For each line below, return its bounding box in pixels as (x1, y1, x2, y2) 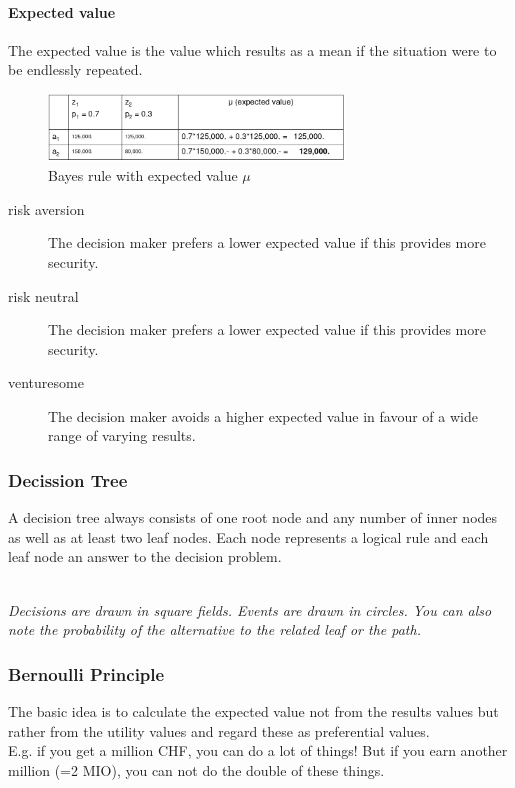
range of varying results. (48, 425, 196, 446)
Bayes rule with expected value (48, 165, 238, 186)
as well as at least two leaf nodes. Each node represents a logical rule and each (8, 526, 489, 547)
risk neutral (8, 285, 79, 306)
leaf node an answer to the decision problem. (8, 546, 282, 567)
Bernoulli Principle (8, 661, 165, 686)
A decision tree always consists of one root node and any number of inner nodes (8, 507, 498, 528)
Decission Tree (8, 467, 128, 492)
